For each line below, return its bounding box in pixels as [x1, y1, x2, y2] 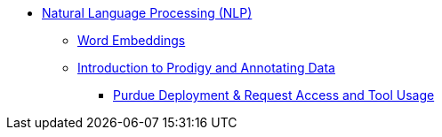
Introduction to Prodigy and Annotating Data [77, 60, 335, 75]
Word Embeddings [77, 33, 186, 48]
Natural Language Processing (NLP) [42, 5, 253, 20]
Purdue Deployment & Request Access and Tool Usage [113, 88, 435, 103]
